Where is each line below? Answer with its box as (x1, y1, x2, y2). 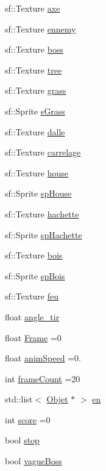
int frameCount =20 (5, 372, 80, 385)
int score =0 (5, 413, 51, 426)
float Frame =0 (5, 331, 62, 344)
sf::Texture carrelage (5, 146, 81, 159)
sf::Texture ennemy (5, 22, 76, 35)
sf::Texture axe (5, 2, 60, 14)
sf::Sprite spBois (5, 269, 65, 282)
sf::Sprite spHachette (5, 228, 82, 241)
